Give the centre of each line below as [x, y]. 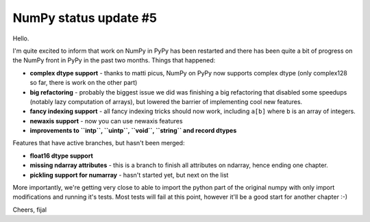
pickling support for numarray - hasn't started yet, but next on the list [129, 175]
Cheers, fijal [30, 210]
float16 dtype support [62, 156]
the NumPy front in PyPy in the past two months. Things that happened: [114, 60]
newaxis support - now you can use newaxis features [106, 121]
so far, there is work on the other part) [84, 83]
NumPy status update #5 [85, 18]
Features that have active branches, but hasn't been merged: [99, 143]
